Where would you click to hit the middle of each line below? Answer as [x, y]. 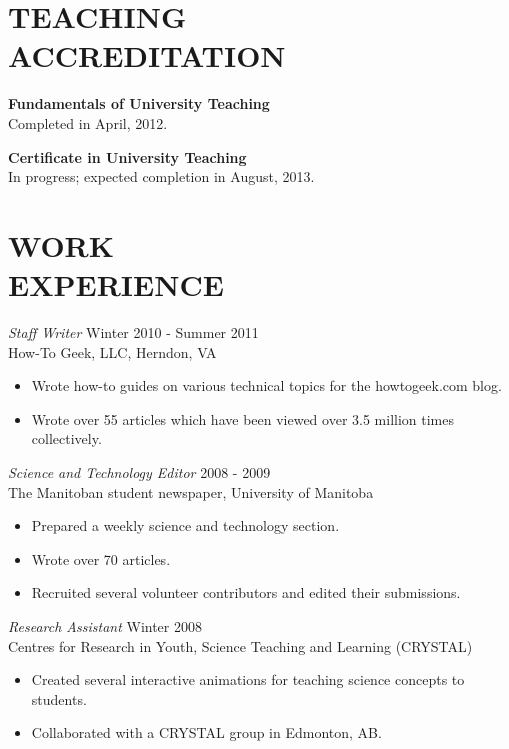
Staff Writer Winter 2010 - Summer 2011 [133, 332]
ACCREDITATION [147, 55]
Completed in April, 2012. [88, 122]
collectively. [66, 438]
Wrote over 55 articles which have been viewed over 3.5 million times [242, 418]
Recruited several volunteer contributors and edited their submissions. [246, 592]
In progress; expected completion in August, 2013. [161, 176]
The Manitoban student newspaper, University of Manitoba [191, 491]
